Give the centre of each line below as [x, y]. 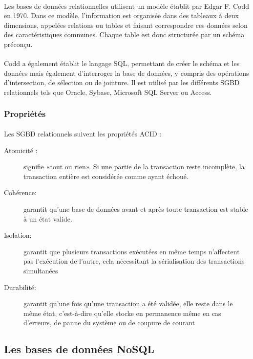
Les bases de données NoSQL [79, 349]
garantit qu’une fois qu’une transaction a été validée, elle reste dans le [128, 303]
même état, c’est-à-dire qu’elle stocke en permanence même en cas [122, 313]
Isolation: [18, 235]
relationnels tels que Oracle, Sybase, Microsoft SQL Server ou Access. [108, 92]
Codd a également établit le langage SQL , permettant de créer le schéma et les [122, 63]
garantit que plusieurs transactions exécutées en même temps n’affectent [132, 251]
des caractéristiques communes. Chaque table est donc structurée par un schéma [124, 34]
